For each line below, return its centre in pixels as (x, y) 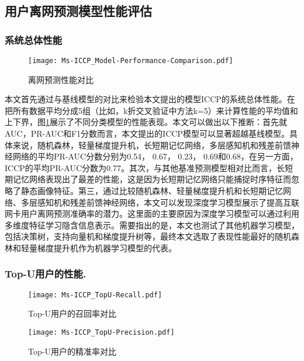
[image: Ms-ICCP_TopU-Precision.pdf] (101, 333)
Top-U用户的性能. (46, 274)
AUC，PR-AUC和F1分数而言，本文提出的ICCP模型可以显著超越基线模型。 (147, 133)
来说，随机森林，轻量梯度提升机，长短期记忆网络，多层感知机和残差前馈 (152, 145)
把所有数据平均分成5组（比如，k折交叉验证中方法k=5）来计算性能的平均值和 (151, 110)
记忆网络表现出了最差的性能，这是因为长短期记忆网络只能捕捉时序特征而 (152, 179)
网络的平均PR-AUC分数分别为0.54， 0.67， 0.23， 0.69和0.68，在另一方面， (155, 156)
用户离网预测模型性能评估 (78, 11)
